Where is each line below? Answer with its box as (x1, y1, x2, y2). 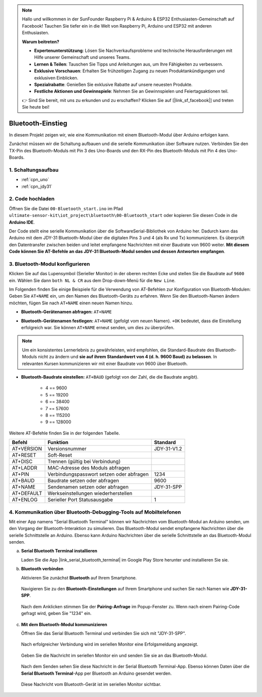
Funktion (48, 439, 69, 446)
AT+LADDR (12, 465, 37, 471)
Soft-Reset (48, 452, 72, 459)
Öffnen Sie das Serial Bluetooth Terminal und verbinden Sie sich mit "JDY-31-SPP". (21, 630, 186, 636)
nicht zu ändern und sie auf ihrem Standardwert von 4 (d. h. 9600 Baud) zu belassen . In (38, 354, 217, 360)
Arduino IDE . (9, 219, 35, 225)
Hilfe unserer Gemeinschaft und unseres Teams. (34, 54, 131, 60)
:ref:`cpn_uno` (21, 177, 49, 183)
